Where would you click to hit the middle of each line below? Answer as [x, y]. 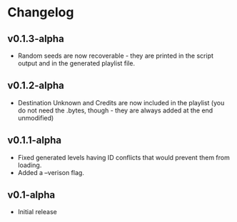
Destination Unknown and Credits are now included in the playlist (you [121, 102]
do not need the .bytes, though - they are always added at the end [115, 110]
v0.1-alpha [31, 195]
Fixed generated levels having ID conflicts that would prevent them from [123, 157]
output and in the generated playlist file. [76, 63]
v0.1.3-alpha [36, 39]
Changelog [41, 12]
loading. [30, 165]
